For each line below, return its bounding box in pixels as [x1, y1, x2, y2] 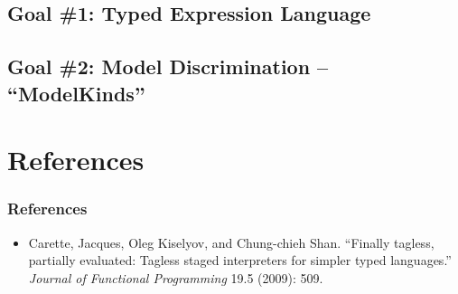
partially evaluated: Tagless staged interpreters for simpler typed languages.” [28, 251, 452, 270]
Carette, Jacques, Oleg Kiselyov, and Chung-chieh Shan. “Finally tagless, [28, 232, 435, 251]
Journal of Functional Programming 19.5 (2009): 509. [28, 268, 323, 287]
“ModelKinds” [7, 79, 145, 107]
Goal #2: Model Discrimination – [7, 52, 329, 81]
